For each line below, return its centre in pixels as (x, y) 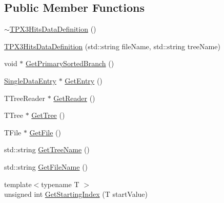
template (18, 184)
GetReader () (74, 98)
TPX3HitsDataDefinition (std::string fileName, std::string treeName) (112, 46)
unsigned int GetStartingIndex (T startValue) (76, 194)
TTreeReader (25, 98)
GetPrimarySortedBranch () (70, 63)
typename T (60, 184)
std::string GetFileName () (46, 166)
